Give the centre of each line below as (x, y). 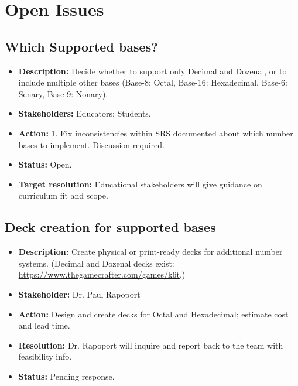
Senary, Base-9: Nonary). (63, 93)
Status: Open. (45, 164)
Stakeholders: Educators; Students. (85, 113)
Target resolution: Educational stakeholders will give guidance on (140, 184)
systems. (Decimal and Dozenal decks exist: (96, 263)
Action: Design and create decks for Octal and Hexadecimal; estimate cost (153, 314)
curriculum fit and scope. (63, 195)
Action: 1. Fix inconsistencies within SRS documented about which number (156, 133)
